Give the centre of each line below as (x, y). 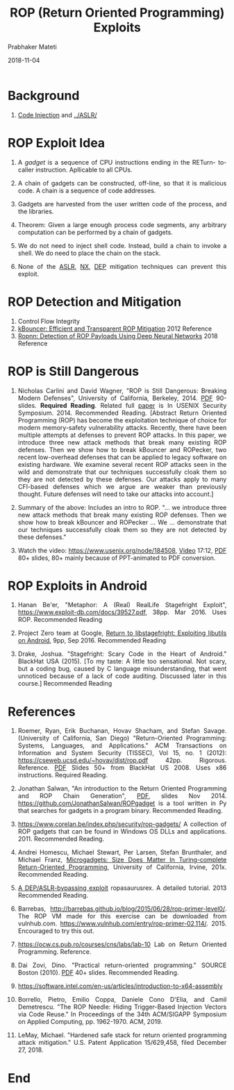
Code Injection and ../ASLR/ (57, 115)
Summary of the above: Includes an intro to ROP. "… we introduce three (122, 507)
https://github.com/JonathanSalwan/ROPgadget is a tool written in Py (122, 803)
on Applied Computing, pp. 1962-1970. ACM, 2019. (90, 1022)
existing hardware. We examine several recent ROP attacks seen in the (122, 464)
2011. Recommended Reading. (61, 839)
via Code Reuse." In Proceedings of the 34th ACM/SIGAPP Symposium (122, 1014)
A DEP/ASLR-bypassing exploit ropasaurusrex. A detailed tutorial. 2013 (122, 888)
